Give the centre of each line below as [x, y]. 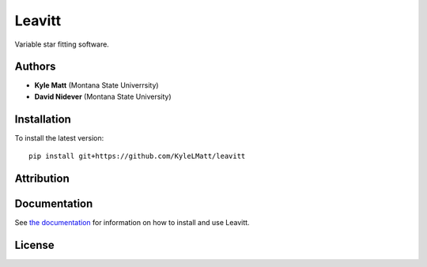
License [34, 245]
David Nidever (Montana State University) [103, 96]
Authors [35, 67]
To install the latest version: [59, 137]
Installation [43, 119]
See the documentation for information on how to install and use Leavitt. [132, 223]
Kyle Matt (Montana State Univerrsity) [96, 85]
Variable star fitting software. [62, 44]
